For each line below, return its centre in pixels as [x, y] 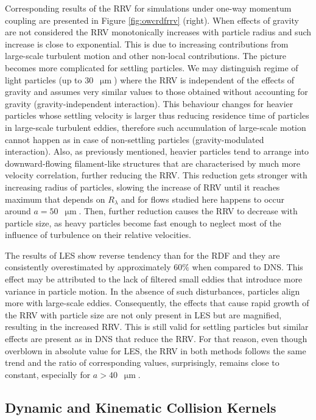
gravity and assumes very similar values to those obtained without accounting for [156, 92]
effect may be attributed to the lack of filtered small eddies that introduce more [154, 279]
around [18, 211]
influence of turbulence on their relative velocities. [98, 235]
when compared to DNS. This [248, 267]
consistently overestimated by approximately [88, 267]
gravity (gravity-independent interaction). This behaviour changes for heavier [149, 103]
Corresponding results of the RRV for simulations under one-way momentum [148, 8]
